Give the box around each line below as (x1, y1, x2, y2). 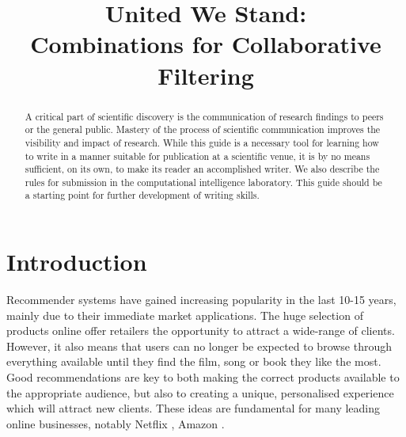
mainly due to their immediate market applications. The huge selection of (6, 306, 363, 323)
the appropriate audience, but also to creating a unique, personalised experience (6, 384, 394, 401)
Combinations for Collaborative (30, 28, 381, 60)
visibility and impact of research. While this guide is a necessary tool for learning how (25, 135, 379, 149)
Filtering (157, 59, 254, 91)
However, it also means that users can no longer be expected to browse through (6, 337, 393, 354)
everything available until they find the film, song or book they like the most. (6, 353, 381, 370)
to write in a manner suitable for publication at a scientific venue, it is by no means (25, 149, 370, 162)
